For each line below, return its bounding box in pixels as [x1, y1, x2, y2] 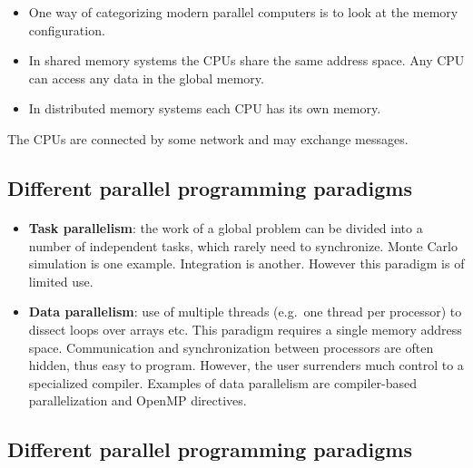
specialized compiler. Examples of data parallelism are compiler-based [28, 373, 418, 392]
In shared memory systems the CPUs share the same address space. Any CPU [28, 51, 465, 70]
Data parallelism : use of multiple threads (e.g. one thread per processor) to [28, 302, 462, 321]
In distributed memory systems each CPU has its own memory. [28, 99, 381, 118]
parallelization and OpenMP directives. [28, 391, 247, 410]
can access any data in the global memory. [28, 68, 264, 87]
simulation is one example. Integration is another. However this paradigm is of [28, 254, 465, 273]
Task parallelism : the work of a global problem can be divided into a [28, 218, 423, 237]
